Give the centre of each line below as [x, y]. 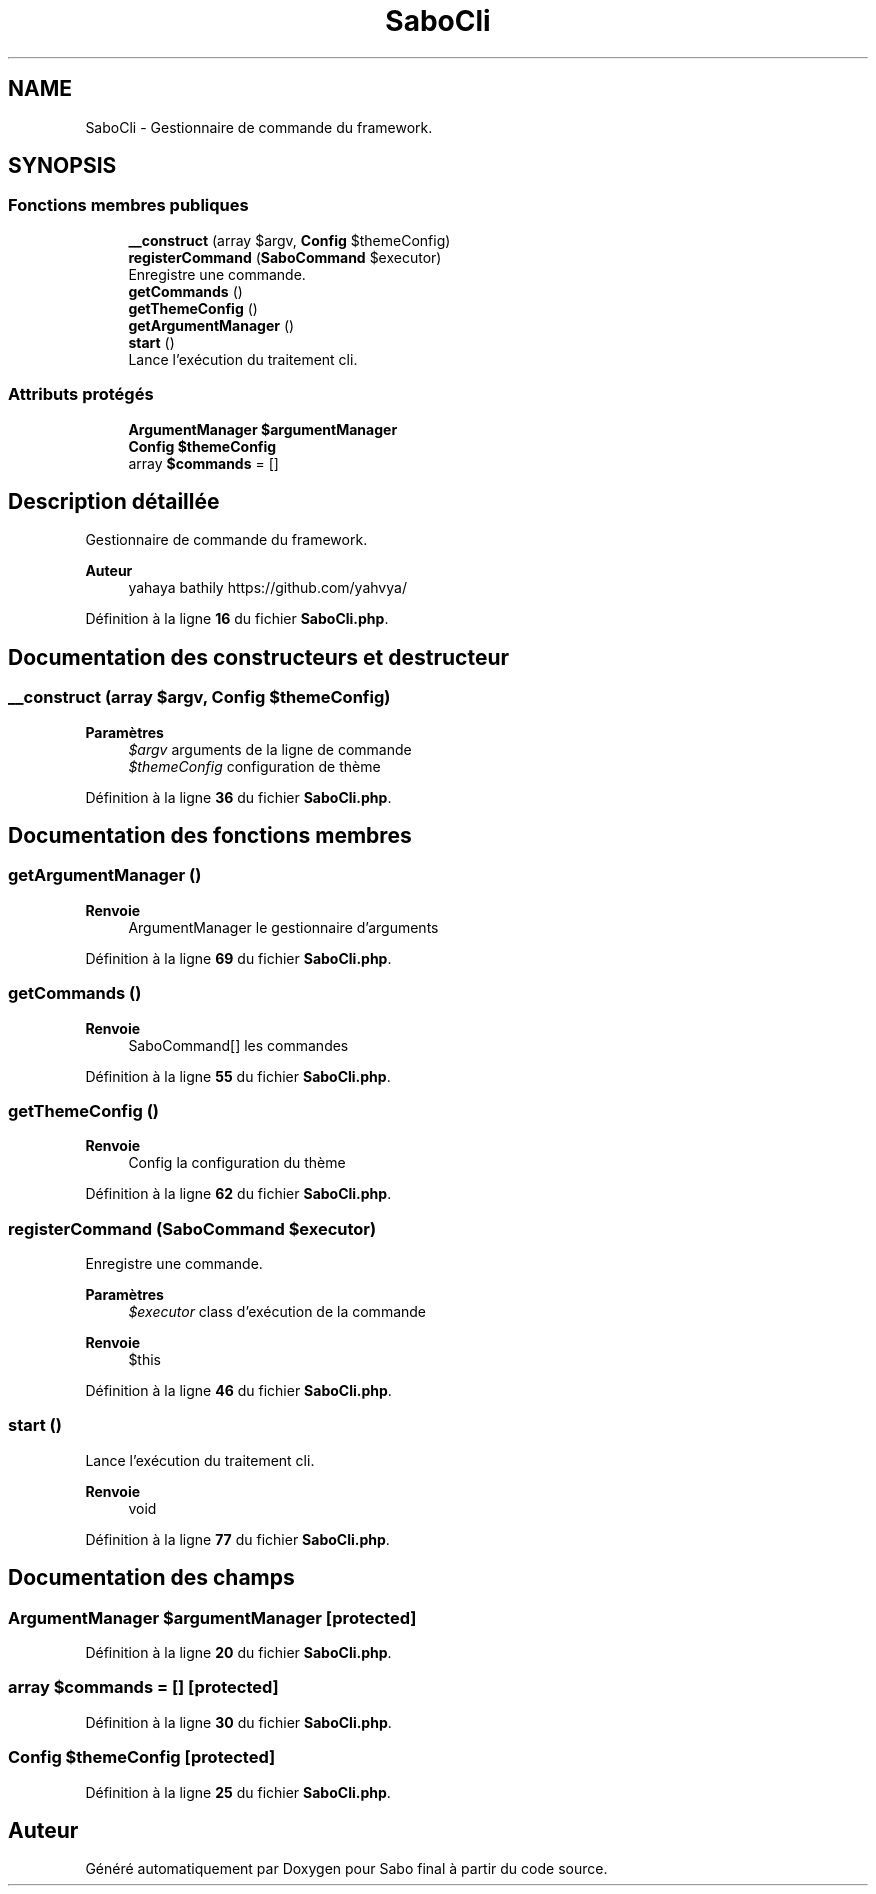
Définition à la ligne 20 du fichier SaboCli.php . [238, 1653]
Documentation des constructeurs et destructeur [259, 657]
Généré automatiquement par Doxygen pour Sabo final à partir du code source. [346, 1869]
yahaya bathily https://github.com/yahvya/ [267, 588]
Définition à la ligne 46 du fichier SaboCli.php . [238, 1391]
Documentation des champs [151, 1578]
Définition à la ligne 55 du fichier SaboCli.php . [238, 1076]
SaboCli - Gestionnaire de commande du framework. [259, 127]
